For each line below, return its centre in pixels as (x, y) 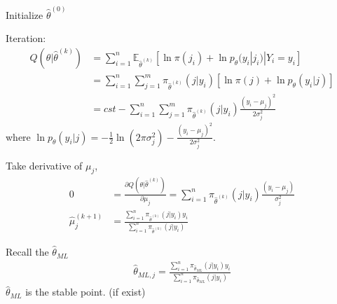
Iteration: (26, 38)
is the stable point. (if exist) (85, 292)
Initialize (25, 14)
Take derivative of (44, 165)
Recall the (27, 252)
